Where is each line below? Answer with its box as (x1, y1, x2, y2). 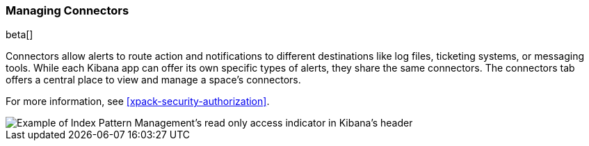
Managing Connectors (6, 3, 129, 17)
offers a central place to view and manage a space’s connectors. (6, 74, 301, 86)
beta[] (6, 29, 33, 41)
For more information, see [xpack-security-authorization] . (6, 95, 270, 108)
